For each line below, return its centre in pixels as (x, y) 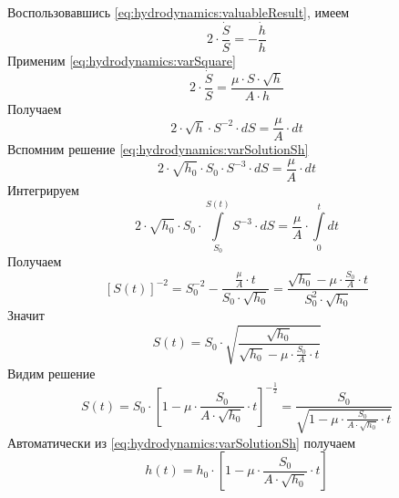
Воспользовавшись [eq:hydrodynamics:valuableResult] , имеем (179, 12)
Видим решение (51, 373)
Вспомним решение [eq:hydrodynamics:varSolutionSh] (158, 149)
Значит (26, 315)
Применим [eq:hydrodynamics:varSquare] (122, 60)
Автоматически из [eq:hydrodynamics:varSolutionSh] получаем (182, 442)
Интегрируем (43, 190)
